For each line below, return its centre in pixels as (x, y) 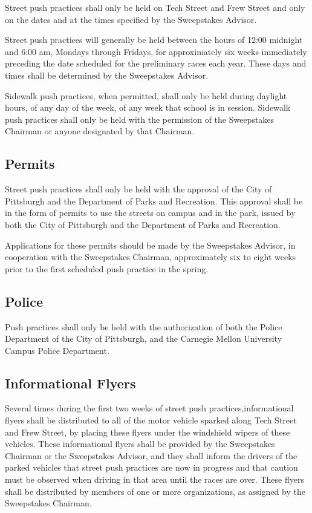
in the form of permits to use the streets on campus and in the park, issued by (150, 213)
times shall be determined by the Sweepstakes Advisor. (107, 75)
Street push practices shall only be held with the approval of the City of (138, 189)
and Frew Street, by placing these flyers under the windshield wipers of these (148, 432)
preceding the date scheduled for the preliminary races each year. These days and (156, 63)
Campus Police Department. (57, 350)
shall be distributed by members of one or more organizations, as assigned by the (155, 491)
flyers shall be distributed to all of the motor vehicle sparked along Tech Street (151, 420)
